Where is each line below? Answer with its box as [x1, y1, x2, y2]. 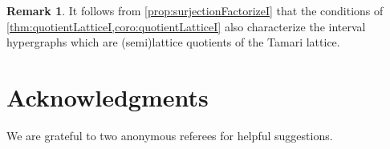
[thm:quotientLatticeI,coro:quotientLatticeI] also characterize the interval [6, 18, 366, 34]
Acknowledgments [6, 80, 209, 113]
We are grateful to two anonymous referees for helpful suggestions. [6, 127, 333, 143]
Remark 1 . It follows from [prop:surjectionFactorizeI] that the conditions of [6, 2, 384, 18]
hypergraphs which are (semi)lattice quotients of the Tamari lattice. [6, 34, 340, 50]
